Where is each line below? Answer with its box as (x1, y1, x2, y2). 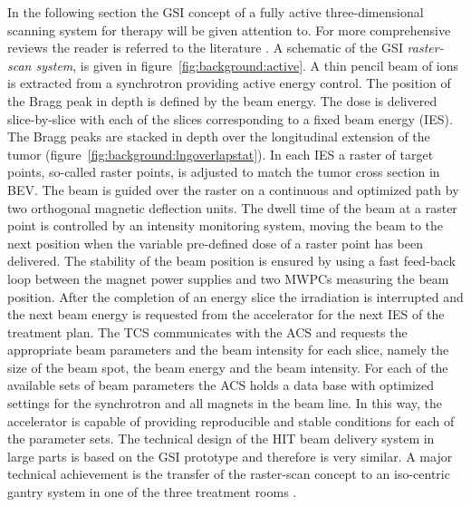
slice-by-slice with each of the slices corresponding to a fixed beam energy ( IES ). (7, 109, 453, 128)
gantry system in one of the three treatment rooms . (7, 483, 297, 502)
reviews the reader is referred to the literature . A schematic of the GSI (7, 38, 403, 57)
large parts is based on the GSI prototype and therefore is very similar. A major (7, 446, 453, 465)
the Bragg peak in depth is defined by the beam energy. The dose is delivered (7, 91, 437, 110)
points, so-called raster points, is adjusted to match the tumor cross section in (7, 162, 440, 181)
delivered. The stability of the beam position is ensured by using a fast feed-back (7, 251, 456, 270)
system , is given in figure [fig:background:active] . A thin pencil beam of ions (35, 55, 459, 74)
